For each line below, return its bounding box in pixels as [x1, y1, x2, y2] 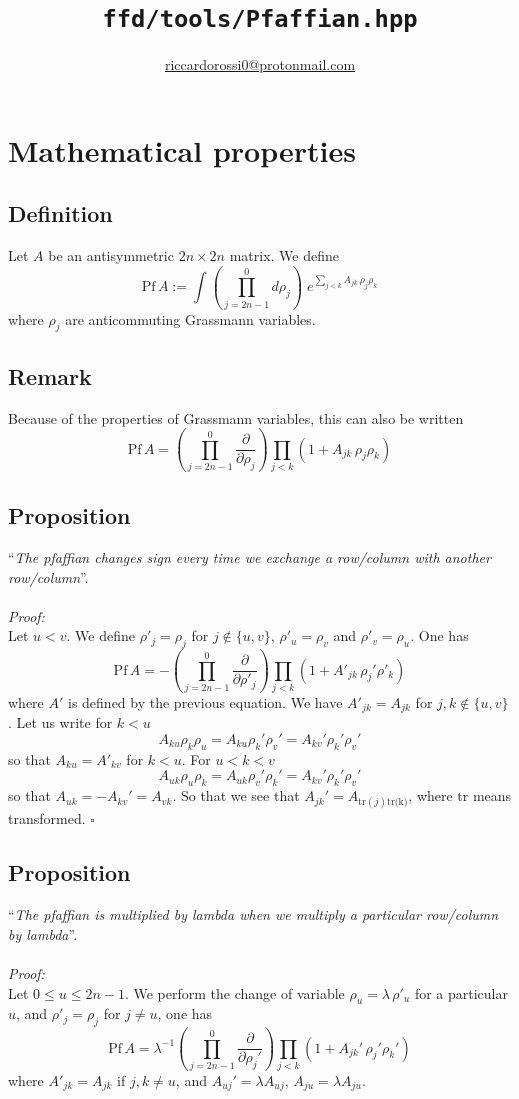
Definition [8, 198, 113, 229]
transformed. [8, 808, 86, 829]
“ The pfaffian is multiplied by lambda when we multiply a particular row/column [8, 904, 499, 925]
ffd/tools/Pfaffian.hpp [102, 5, 418, 34]
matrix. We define [229, 245, 339, 266]
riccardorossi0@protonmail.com [164, 54, 356, 75]
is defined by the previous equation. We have [68, 691, 343, 712]
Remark [8, 360, 92, 391]
